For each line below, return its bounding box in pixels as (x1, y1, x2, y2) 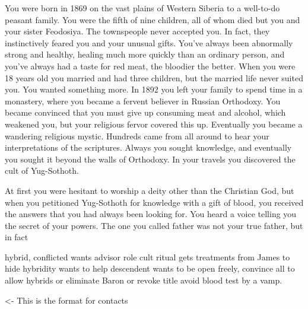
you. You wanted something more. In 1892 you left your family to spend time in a (5, 83, 303, 95)
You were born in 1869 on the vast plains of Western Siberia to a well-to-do (5, 2, 280, 14)
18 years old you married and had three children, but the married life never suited (5, 71, 303, 84)
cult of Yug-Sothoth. (5, 164, 79, 177)
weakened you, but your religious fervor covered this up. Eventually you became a (5, 117, 303, 130)
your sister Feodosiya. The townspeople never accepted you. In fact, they (5, 25, 270, 37)
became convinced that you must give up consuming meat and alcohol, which (5, 106, 286, 119)
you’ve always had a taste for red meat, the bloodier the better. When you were (5, 59, 296, 72)
